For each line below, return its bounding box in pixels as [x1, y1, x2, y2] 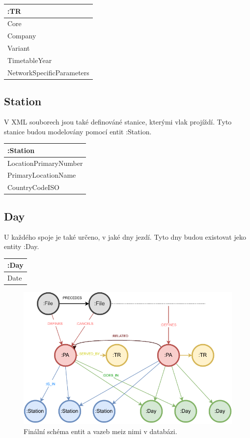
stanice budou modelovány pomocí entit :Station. [4, 126, 152, 136]
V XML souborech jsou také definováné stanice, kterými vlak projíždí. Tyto [4, 117, 232, 127]
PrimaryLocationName [7, 170, 76, 180]
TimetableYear [7, 55, 52, 65]
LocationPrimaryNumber [7, 157, 83, 168]
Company [7, 31, 36, 41]
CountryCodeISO [7, 182, 59, 192]
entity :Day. [4, 241, 39, 251]
